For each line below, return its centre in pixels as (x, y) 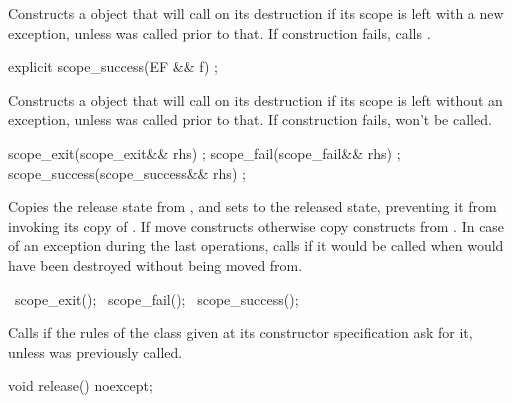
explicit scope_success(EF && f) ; (113, 66)
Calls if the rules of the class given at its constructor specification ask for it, (240, 332)
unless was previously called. (95, 351)
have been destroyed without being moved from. (155, 264)
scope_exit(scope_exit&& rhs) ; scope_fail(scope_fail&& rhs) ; (204, 152)
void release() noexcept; (80, 385)
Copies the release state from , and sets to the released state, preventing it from (252, 206)
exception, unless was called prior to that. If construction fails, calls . (219, 32)
